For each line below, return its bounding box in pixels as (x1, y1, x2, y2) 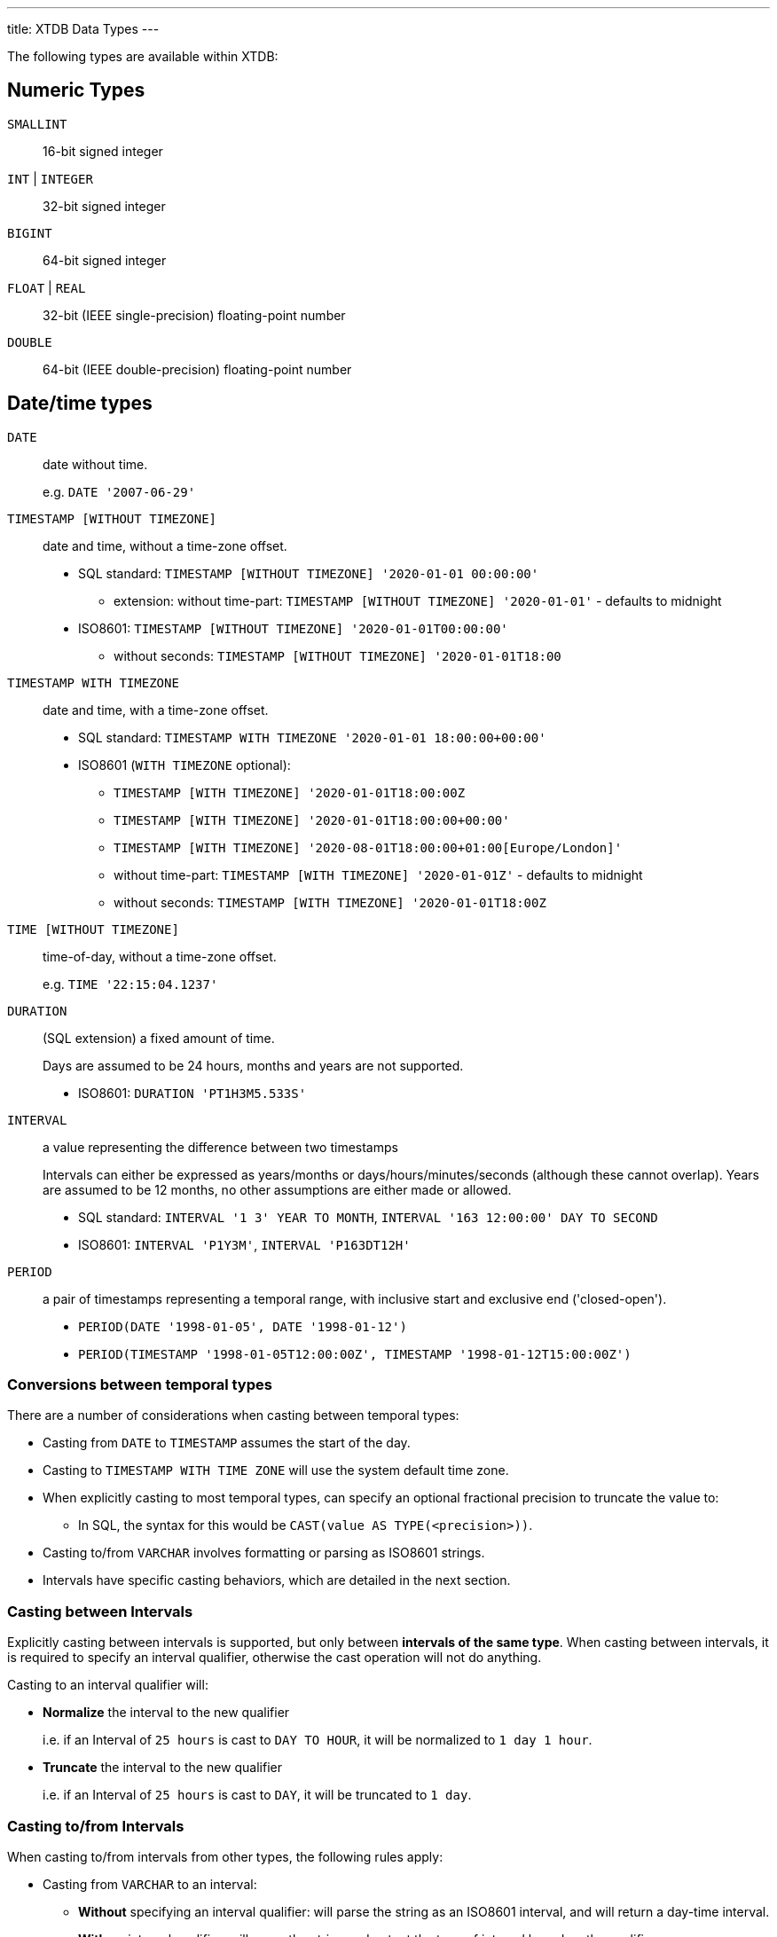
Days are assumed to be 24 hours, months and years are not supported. (43, 1057, 464, 1073)
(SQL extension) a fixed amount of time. (43, 1030, 275, 1046)
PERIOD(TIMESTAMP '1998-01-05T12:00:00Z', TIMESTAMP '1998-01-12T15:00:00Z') (78, 1346, 632, 1361)
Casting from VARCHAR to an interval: (43, 1876, 257, 1892)
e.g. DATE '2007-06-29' (43, 483, 196, 499)
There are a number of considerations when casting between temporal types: (7, 1408, 459, 1423)
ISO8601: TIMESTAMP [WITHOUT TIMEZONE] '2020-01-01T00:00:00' (78, 620, 508, 636)
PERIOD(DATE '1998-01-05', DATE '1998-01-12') (78, 1319, 407, 1334)
